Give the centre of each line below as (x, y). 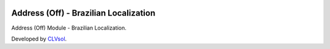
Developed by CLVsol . (39, 39)
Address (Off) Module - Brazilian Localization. (69, 28)
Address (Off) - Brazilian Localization (83, 13)
